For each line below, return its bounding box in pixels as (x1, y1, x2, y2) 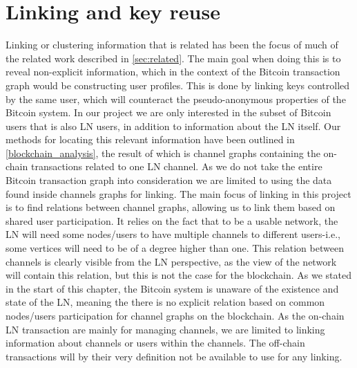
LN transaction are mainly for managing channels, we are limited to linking (6, 322, 325, 336)
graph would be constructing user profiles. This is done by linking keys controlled (6, 77, 350, 92)
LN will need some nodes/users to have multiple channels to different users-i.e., (6, 227, 340, 241)
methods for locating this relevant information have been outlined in (6, 132, 295, 147)
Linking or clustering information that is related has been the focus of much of (6, 37, 338, 52)
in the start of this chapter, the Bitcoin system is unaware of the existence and (6, 281, 339, 295)
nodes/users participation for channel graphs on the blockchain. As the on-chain (6, 309, 345, 322)
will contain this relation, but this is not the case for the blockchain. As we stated (6, 268, 352, 282)
